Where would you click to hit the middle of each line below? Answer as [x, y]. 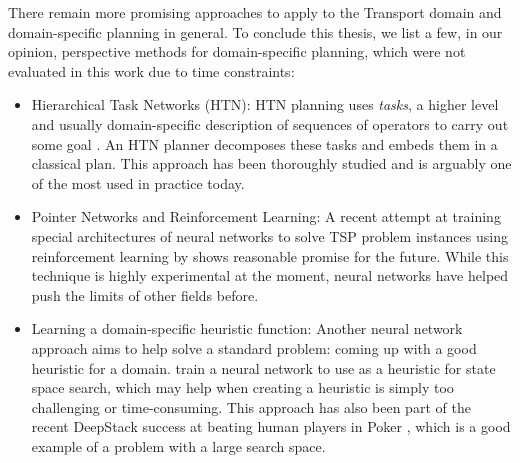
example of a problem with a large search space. [178, 445]
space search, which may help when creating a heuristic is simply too [242, 387]
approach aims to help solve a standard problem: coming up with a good [254, 347]
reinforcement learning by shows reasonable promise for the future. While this [270, 255]
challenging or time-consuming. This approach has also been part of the [251, 406]
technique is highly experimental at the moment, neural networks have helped [270, 275]
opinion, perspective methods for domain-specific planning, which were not [237, 51]
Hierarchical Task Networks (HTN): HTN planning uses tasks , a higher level [265, 104]
